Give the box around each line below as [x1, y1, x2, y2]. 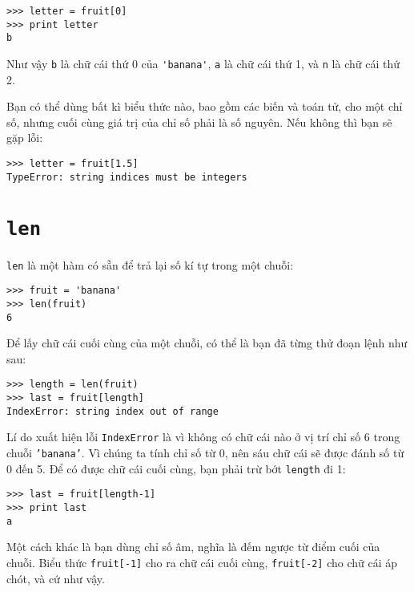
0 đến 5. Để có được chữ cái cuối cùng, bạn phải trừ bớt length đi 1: [6, 460, 346, 476]
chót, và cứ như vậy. [6, 570, 105, 586]
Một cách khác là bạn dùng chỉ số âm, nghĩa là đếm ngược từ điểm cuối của [6, 538, 380, 555]
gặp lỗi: [6, 129, 43, 146]
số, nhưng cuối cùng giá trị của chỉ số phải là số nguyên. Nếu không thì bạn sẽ [6, 113, 392, 130]
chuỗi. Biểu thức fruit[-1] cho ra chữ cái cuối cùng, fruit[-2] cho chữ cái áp [6, 553, 398, 570]
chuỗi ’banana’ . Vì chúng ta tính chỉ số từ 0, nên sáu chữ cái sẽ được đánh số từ [6, 444, 404, 460]
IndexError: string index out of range [6, 405, 219, 417]
